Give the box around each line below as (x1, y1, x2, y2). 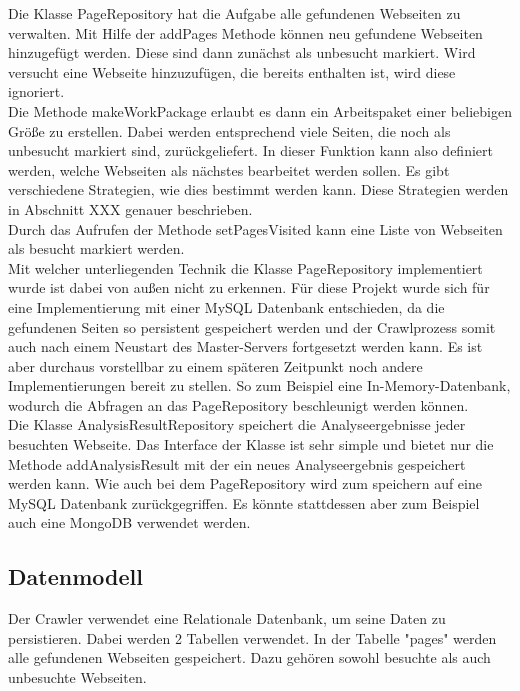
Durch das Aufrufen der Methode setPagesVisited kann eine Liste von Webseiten (8, 218, 503, 239)
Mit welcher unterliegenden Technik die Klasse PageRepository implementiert (8, 257, 483, 278)
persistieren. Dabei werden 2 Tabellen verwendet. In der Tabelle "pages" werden (8, 627, 497, 648)
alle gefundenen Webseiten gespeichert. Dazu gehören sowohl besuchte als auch (8, 647, 491, 668)
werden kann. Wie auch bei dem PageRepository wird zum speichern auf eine (8, 473, 482, 494)
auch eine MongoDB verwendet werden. (8, 512, 251, 533)
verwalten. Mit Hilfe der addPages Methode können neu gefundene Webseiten (8, 22, 483, 43)
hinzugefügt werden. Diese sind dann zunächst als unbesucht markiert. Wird (8, 42, 476, 63)
